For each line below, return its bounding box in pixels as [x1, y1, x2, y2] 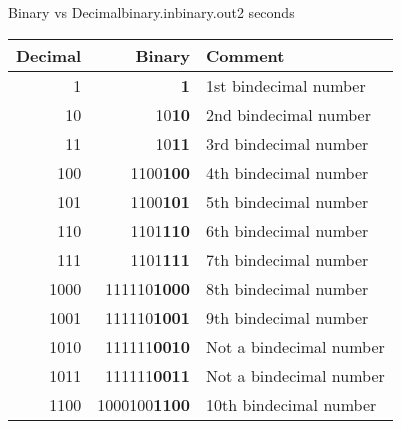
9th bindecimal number [206, 305, 369, 329]
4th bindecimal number [206, 160, 369, 184]
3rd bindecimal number [206, 131, 369, 155]
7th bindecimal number [206, 247, 369, 271]
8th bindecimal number [206, 276, 369, 300]
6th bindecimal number [206, 218, 369, 242]
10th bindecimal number [206, 392, 377, 416]
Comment [206, 43, 285, 67]
